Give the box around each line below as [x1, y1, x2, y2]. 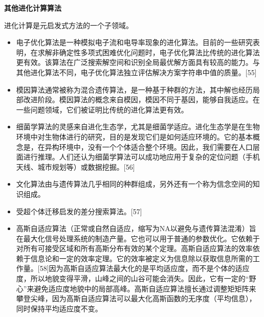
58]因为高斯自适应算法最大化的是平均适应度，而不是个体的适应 [39, 263, 250, 274]
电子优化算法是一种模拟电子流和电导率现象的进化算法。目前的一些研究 [16, 37, 253, 48]
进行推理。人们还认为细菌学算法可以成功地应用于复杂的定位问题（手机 [23, 151, 260, 162]
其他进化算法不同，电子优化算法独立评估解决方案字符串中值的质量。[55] [16, 66, 257, 77]
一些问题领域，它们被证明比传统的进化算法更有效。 [16, 104, 188, 115]
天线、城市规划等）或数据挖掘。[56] [16, 161, 135, 172]
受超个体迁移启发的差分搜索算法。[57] [16, 206, 142, 216]
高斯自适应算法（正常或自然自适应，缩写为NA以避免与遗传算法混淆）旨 [16, 223, 256, 234]
